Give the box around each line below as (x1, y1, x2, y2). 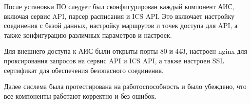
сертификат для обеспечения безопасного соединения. (4, 65, 164, 75)
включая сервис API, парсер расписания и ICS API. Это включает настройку (4, 11, 235, 21)
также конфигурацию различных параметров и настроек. (4, 30, 172, 40)
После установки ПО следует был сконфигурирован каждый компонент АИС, (4, 1, 234, 11)
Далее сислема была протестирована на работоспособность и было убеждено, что (4, 81, 247, 91)
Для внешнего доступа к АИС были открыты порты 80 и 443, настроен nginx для (4, 46, 247, 56)
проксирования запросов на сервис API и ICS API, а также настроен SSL (4, 55, 224, 65)
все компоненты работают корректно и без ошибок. (4, 90, 157, 101)
